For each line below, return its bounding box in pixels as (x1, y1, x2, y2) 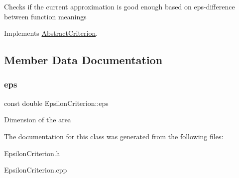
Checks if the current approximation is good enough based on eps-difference (4, 1, 235, 11)
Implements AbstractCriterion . (4, 28, 98, 38)
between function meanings (4, 11, 87, 21)
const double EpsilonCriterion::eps (4, 97, 109, 108)
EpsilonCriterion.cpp (4, 165, 67, 175)
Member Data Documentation (4, 52, 163, 68)
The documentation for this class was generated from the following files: (4, 131, 224, 141)
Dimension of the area (4, 114, 71, 125)
